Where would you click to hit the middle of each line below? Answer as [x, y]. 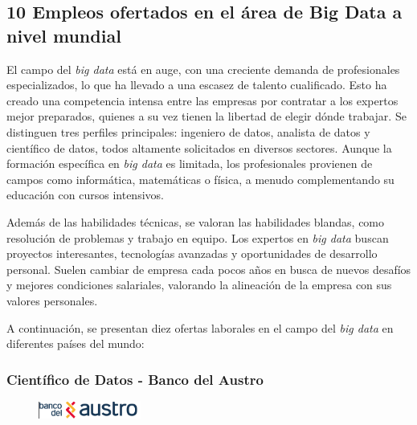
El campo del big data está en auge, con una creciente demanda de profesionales [203, 69]
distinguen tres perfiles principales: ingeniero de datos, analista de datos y [188, 131]
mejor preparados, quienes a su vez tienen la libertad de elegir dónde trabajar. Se [206, 116]
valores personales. [52, 300]
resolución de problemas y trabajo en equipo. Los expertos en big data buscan [198, 237]
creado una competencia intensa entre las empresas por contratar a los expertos [202, 100]
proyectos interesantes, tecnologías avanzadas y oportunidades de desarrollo [192, 253]
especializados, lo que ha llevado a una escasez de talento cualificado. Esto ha [197, 85]
